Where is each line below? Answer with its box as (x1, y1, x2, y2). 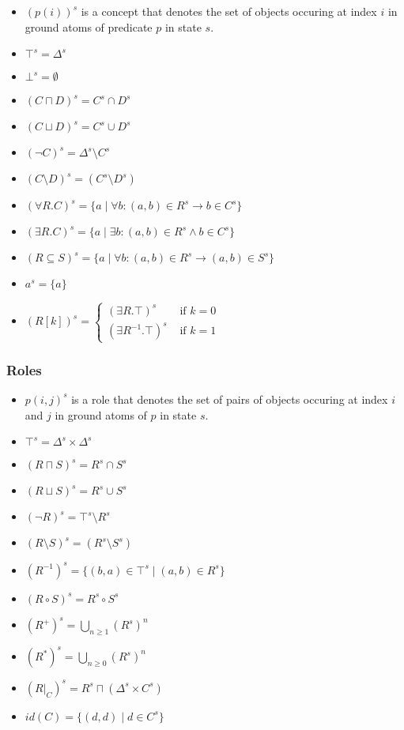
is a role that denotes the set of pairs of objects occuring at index (71, 390, 388, 407)
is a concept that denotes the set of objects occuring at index (81, 3, 377, 19)
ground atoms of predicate (25, 18, 153, 35)
